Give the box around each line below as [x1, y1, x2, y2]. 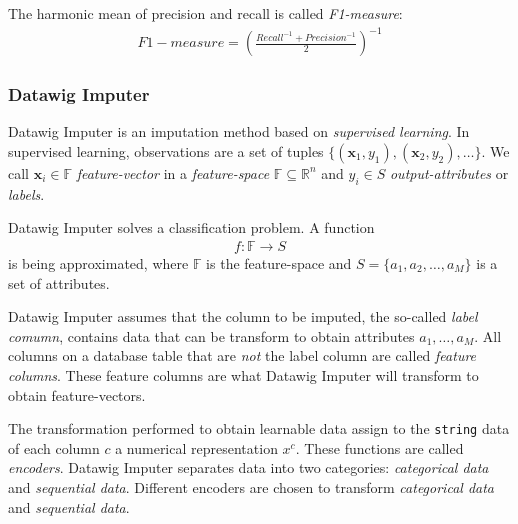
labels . [8, 183, 45, 204]
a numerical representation [115, 437, 278, 458]
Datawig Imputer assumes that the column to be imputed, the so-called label [8, 306, 478, 327]
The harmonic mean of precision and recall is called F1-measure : [8, 3, 403, 23]
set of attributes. [8, 272, 110, 293]
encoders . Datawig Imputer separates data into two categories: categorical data [8, 457, 489, 478]
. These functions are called [295, 437, 464, 458]
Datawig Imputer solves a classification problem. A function [8, 217, 375, 238]
